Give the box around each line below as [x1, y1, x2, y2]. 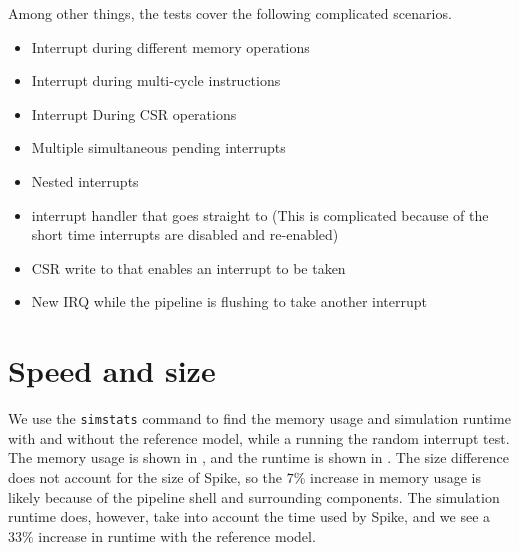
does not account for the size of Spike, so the [8, 466, 283, 487]
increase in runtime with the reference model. [38, 525, 316, 546]
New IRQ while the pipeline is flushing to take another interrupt [31, 291, 428, 312]
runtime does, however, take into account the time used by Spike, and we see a [8, 506, 491, 527]
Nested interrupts [31, 170, 139, 191]
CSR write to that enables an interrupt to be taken [31, 257, 346, 278]
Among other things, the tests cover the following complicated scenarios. [8, 3, 452, 23]
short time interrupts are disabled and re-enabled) [31, 224, 339, 245]
